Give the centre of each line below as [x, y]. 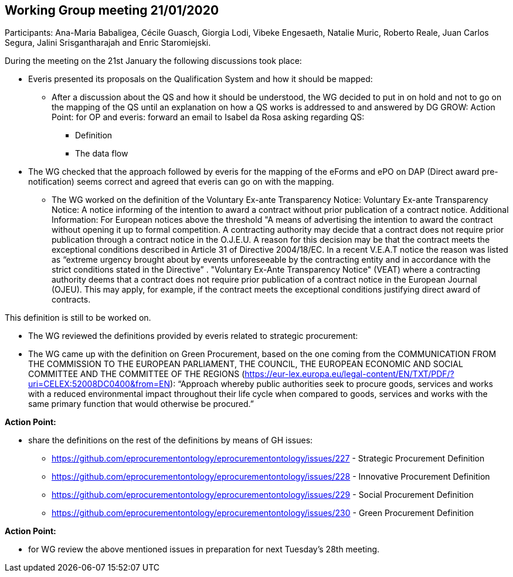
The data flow [102, 154]
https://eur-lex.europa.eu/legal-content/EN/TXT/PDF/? [349, 374]
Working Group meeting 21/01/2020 [112, 10]
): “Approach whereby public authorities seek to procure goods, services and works [332, 384]
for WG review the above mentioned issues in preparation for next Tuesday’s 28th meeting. [204, 549]
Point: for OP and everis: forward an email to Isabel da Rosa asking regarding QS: [208, 117]
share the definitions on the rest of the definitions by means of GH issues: [171, 440]
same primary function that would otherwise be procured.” [141, 404]
